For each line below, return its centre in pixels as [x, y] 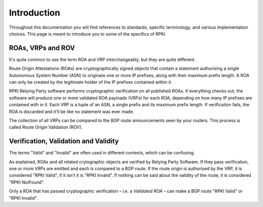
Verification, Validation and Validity [64, 141]
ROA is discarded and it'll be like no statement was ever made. [72, 112]
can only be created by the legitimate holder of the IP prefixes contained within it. [91, 82]
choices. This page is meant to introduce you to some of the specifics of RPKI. [88, 34]
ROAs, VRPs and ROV [42, 48]
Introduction [35, 13]
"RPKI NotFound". [27, 182]
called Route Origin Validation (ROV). [46, 127]
